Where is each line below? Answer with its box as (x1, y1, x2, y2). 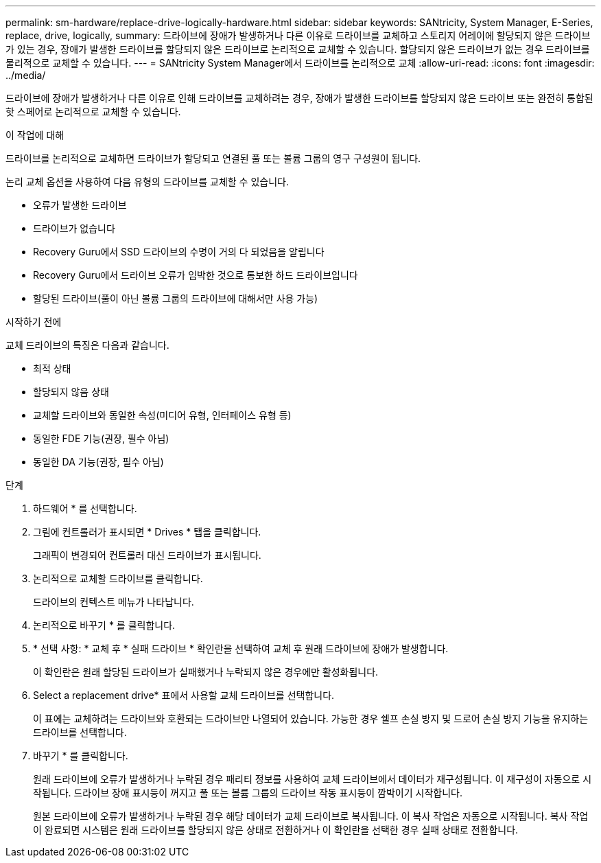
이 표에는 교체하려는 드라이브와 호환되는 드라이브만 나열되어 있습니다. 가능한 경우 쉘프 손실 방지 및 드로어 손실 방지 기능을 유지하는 (33, 713, 589, 724)
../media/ (5, 69, 46, 81)
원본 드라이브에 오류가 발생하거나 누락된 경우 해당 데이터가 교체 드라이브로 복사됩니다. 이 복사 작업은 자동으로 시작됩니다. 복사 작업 (33, 810, 589, 822)
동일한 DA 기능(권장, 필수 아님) (33, 456, 164, 468)
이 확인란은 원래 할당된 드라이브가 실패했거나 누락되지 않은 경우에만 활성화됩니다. (33, 666, 379, 678)
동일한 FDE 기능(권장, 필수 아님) (33, 433, 169, 444)
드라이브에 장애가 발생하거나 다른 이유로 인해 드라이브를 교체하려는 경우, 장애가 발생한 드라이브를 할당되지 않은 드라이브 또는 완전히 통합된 (5, 92, 593, 104)
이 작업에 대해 (5, 129, 64, 141)
